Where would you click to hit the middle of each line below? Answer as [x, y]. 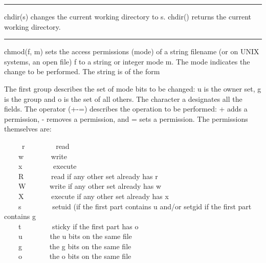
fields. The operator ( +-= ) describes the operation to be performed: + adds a [126, 109]
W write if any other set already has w [90, 186]
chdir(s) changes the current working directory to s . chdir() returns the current [128, 16]
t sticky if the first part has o [79, 226]
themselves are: [28, 129]
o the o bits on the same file [75, 256]
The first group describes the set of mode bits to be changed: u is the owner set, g [133, 88]
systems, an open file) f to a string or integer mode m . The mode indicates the [127, 61]
